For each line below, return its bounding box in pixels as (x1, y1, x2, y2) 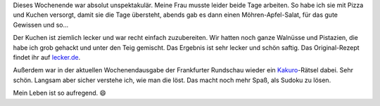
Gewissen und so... (13, 20, 69, 29)
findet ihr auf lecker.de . (13, 53, 81, 61)
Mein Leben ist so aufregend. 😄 (13, 88, 107, 98)
